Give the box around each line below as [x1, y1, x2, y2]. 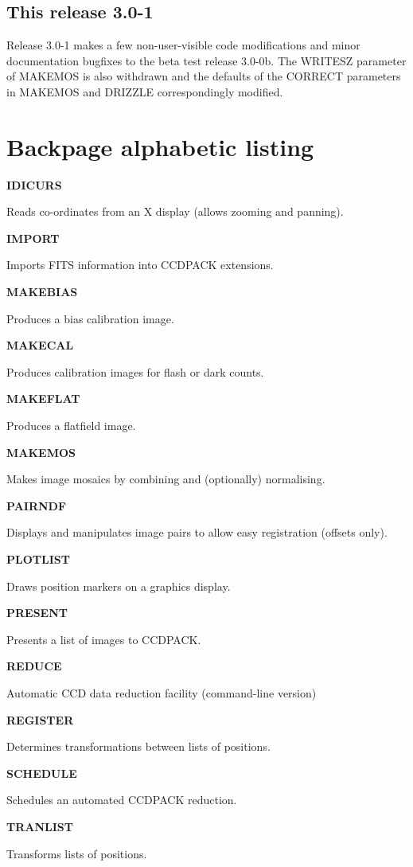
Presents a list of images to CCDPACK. [6, 631, 201, 647]
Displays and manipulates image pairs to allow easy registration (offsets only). [6, 524, 388, 541]
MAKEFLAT [6, 390, 80, 407]
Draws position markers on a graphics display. [6, 577, 231, 594]
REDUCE [6, 658, 62, 674]
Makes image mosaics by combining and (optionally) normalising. [6, 471, 325, 487]
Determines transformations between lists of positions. [6, 738, 271, 755]
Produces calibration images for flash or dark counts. [6, 363, 264, 380]
